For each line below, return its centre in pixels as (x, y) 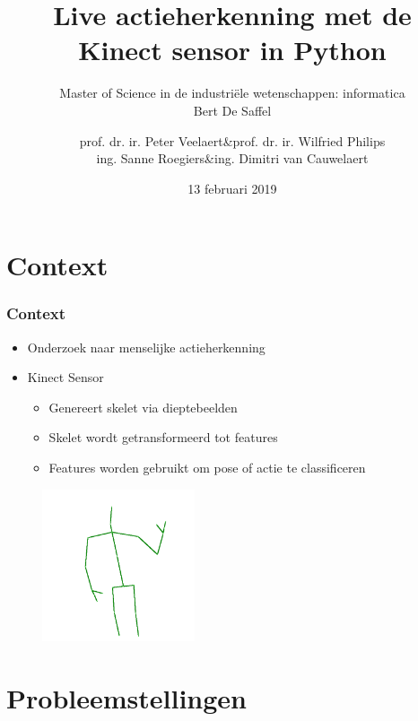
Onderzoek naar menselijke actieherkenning (146, 347)
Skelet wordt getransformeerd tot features (163, 437)
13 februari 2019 (232, 188)
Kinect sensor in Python (232, 50)
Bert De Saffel (232, 110)
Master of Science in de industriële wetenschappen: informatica (232, 93)
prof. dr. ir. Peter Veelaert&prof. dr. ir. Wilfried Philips (232, 140)
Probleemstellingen (126, 697)
